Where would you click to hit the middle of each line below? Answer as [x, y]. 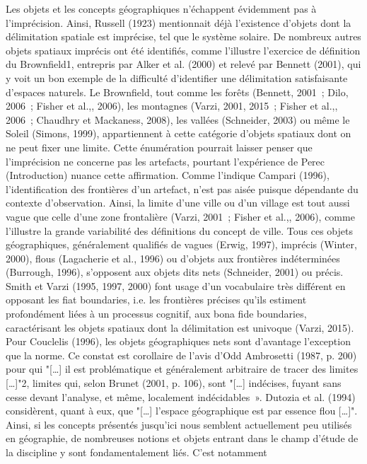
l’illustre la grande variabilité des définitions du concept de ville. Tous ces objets [179, 230]
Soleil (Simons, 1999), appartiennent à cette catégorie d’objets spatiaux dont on [179, 133]
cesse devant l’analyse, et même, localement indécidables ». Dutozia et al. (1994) [181, 396]
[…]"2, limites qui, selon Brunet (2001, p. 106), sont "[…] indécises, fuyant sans [174, 383]
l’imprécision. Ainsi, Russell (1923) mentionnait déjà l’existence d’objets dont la [179, 22]
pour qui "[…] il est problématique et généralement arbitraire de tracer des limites [182, 369]
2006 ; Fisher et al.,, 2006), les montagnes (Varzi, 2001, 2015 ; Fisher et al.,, [172, 106]
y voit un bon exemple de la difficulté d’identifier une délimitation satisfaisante [177, 77]
